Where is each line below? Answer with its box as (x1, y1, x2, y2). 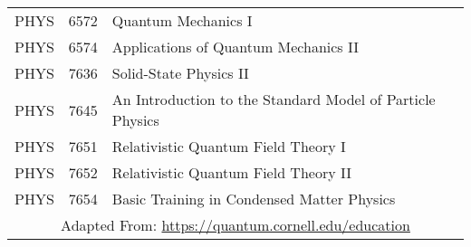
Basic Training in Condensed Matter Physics (111, 188, 396, 209)
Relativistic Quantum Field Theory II (111, 162, 351, 183)
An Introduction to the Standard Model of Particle (111, 89, 436, 109)
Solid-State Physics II (111, 62, 249, 83)
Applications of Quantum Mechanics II (111, 36, 360, 57)
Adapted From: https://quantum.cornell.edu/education (61, 214, 410, 235)
